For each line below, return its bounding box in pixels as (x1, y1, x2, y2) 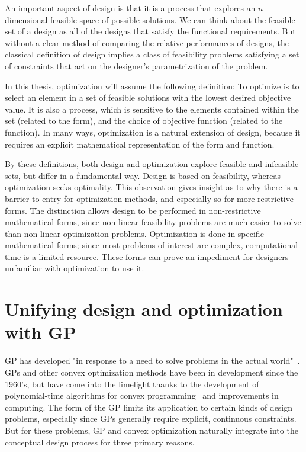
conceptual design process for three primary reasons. (5, 435, 195, 448)
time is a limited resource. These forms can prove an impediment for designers (5, 250, 289, 262)
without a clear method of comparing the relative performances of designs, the (5, 36, 289, 49)
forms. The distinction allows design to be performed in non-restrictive (5, 204, 261, 216)
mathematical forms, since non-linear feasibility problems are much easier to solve (5, 216, 301, 228)
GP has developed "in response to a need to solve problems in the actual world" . (5, 354, 300, 367)
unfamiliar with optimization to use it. (5, 262, 144, 274)
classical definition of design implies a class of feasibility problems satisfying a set (5, 48, 299, 60)
